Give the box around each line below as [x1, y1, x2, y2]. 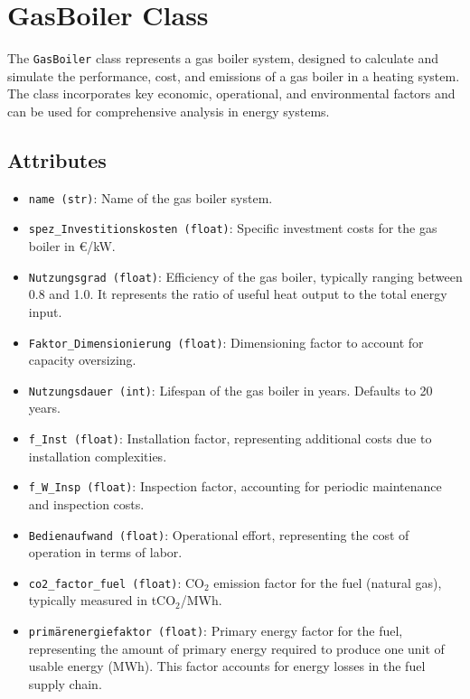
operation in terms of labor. [28, 543, 183, 562]
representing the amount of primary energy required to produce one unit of [28, 638, 445, 657]
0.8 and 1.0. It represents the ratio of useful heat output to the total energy [28, 284, 447, 303]
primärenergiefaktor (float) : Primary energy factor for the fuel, [28, 621, 403, 640]
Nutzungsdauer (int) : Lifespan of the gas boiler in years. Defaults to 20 [28, 380, 433, 399]
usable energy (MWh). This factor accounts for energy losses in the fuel [28, 657, 426, 676]
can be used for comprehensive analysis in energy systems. [7, 101, 330, 120]
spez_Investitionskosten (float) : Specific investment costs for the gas [28, 219, 437, 238]
